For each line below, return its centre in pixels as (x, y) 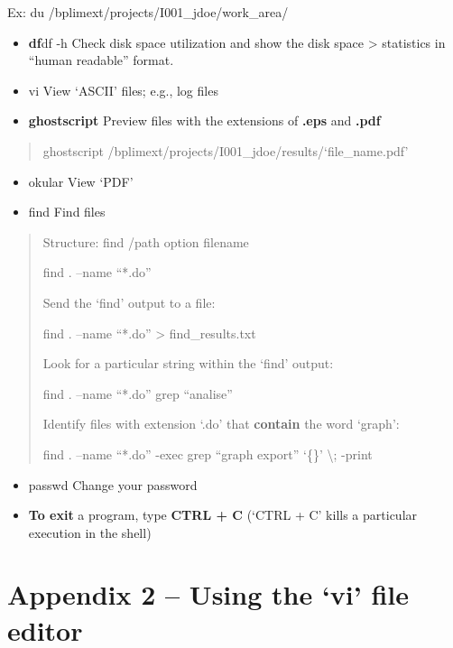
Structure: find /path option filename (146, 241)
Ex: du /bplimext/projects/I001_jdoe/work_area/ (148, 12)
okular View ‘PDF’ (81, 181)
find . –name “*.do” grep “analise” (138, 393)
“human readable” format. (101, 60)
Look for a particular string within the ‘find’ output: (188, 363)
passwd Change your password (113, 484)
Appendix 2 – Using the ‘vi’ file (208, 594)
